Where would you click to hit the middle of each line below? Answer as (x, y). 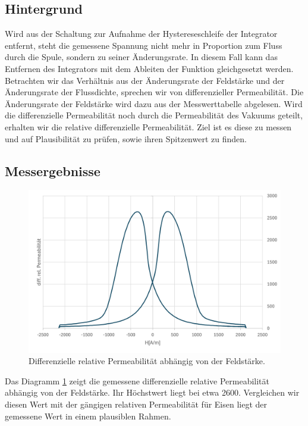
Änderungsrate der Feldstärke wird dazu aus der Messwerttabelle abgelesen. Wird (154, 103)
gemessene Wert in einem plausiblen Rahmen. (88, 416)
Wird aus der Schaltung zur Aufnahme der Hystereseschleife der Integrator (141, 34)
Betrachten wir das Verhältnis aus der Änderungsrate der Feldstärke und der (145, 80)
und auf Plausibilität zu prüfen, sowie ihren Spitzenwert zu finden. (126, 138)
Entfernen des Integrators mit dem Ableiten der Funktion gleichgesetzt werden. (149, 68)
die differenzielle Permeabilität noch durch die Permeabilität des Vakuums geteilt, (154, 115)
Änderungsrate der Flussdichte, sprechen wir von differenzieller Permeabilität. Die (154, 92)
